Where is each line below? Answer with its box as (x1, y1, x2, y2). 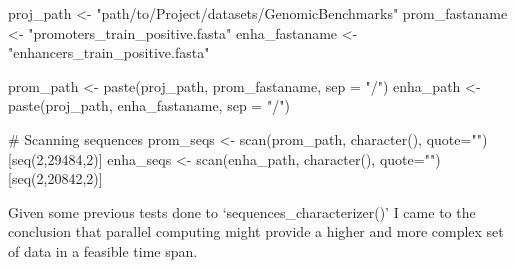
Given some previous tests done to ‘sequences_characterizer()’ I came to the (8, 201, 476, 222)
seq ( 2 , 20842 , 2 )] (11, 168, 103, 189)
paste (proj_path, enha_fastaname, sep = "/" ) (8, 95, 290, 116)
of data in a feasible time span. (8, 240, 198, 261)
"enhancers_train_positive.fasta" (8, 42, 210, 63)
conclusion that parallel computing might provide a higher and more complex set (8, 221, 504, 242)
